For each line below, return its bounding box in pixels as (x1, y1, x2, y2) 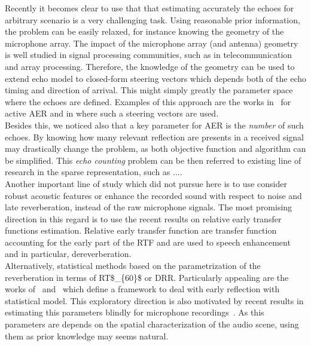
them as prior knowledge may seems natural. (5, 329, 169, 342)
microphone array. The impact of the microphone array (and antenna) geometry (5, 36, 298, 49)
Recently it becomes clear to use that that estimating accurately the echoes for (5, 2, 294, 14)
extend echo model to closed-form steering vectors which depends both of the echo (5, 72, 306, 84)
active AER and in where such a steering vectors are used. (5, 107, 219, 120)
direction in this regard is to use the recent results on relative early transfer (5, 212, 282, 225)
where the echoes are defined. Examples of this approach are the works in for (5, 95, 291, 108)
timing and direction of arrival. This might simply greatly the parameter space (5, 84, 293, 96)
